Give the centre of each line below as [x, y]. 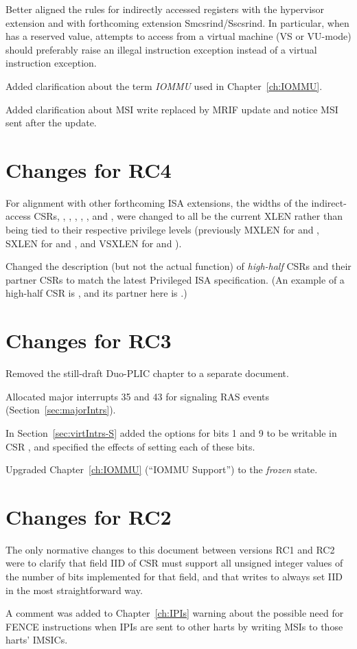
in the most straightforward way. [74, 590]
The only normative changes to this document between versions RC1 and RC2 [170, 549]
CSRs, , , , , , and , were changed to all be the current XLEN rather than [188, 216]
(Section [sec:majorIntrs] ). [61, 410]
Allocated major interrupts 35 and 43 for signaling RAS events [138, 396]
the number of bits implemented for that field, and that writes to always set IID [174, 577]
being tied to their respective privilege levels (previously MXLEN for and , [163, 230]
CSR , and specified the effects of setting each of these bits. [130, 446]
